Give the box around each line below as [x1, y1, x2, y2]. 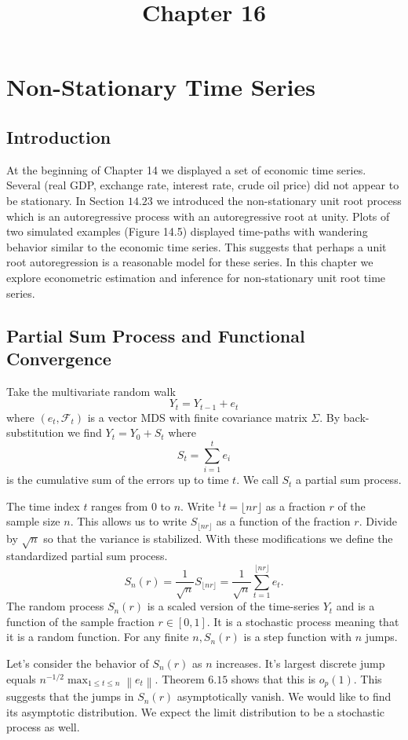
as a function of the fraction [216, 513, 351, 529]
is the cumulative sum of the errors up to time [6, 471, 229, 488]
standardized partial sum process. [6, 548, 168, 564]
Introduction [6, 124, 111, 148]
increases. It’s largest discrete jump [216, 655, 385, 671]
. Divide [359, 513, 398, 529]
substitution [6, 424, 64, 441]
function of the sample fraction [6, 613, 155, 629]
